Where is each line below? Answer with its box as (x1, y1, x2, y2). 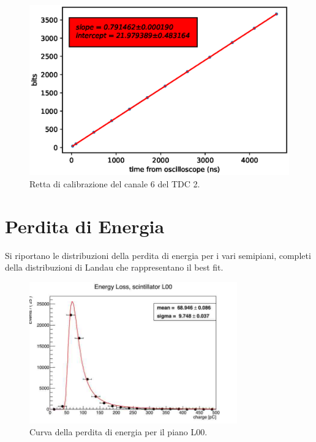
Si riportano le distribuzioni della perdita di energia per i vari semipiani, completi (5, 249, 311, 261)
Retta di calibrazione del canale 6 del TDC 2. (29, 177, 200, 190)
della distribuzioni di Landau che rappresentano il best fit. (5, 261, 224, 274)
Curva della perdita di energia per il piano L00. (29, 425, 208, 438)
